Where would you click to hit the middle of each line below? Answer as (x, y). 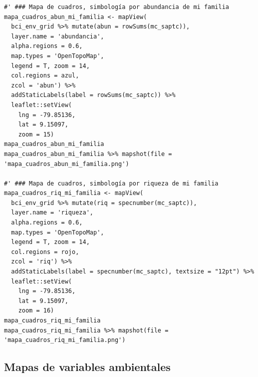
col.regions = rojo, (45, 252)
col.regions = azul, (45, 76)
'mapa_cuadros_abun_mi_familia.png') (67, 164)
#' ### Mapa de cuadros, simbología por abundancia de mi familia (117, 7)
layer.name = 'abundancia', (58, 36)
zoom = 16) (36, 311)
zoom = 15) (36, 134)
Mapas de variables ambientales (87, 367)
